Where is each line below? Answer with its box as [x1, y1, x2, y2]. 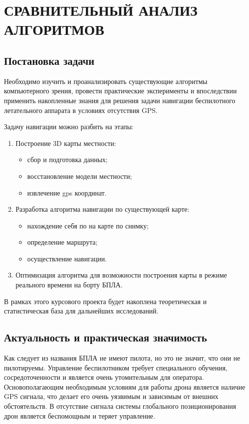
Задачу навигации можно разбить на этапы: [4, 121, 134, 132]
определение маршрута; [27, 237, 98, 247]
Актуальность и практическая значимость [4, 330, 207, 345]
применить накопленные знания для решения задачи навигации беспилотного [4, 95, 235, 105]
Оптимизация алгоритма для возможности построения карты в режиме [15, 270, 227, 280]
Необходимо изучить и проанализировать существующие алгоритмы [4, 76, 208, 86]
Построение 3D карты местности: [15, 138, 116, 148]
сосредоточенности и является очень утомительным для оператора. [4, 372, 204, 382]
